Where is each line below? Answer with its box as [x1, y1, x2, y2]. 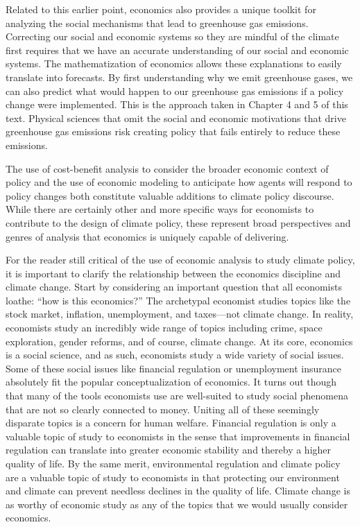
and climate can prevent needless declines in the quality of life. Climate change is [6, 483, 350, 498]
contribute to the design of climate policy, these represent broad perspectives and [6, 215, 351, 230]
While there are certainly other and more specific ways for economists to [6, 202, 314, 216]
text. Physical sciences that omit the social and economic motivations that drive [6, 110, 346, 125]
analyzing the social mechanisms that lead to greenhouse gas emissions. [6, 15, 309, 30]
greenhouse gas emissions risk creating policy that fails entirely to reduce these [6, 124, 341, 139]
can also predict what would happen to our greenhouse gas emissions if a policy [6, 83, 344, 98]
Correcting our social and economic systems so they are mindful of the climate [6, 29, 339, 44]
